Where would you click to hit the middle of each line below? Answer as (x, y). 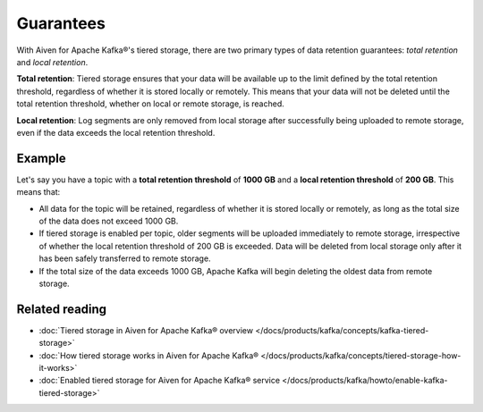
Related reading (62, 309)
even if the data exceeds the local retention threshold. (116, 132)
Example (41, 158)
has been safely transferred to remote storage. (125, 258)
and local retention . (52, 62)
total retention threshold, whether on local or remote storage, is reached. (151, 104)
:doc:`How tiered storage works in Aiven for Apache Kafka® (149, 355)
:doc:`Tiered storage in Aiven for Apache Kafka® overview (146, 330)
